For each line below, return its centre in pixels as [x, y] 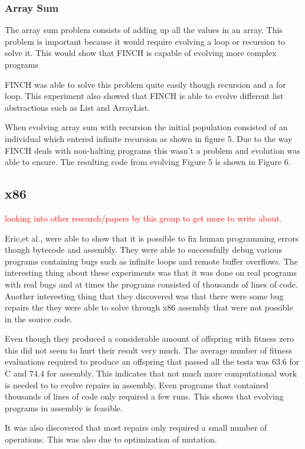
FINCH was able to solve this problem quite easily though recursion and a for [145, 84]
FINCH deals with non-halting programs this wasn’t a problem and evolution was [152, 150]
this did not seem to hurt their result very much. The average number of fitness [149, 350]
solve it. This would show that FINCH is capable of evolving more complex [141, 53]
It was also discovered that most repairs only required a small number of [136, 427]
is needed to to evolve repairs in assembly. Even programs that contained [137, 384]
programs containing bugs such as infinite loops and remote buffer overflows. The [151, 261]
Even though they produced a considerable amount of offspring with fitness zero [150, 339]
